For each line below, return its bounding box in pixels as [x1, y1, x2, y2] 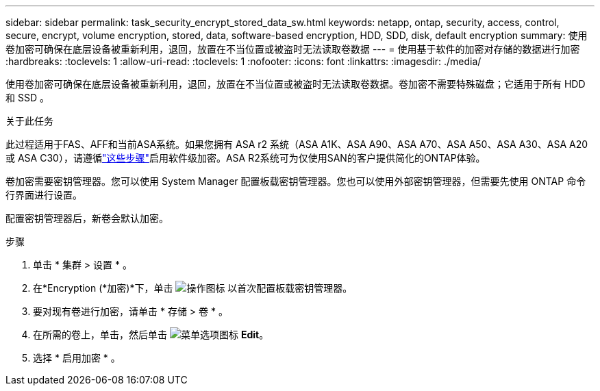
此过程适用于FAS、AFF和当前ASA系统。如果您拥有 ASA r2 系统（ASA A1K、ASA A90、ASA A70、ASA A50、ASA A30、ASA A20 [5, 138, 588, 150]
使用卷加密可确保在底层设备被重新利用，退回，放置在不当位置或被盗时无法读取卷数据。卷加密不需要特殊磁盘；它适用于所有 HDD [5, 78, 586, 90]
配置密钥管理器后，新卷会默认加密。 [5, 212, 168, 224]
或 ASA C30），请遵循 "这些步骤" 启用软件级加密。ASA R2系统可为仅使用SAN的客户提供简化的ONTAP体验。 [5, 152, 486, 164]
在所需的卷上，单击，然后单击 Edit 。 [33, 329, 269, 340]
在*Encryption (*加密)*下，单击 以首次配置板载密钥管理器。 [33, 282, 353, 294]
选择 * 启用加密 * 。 [33, 352, 121, 364]
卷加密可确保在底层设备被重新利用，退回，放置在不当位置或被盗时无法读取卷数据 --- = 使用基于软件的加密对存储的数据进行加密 [5, 43, 580, 55]
